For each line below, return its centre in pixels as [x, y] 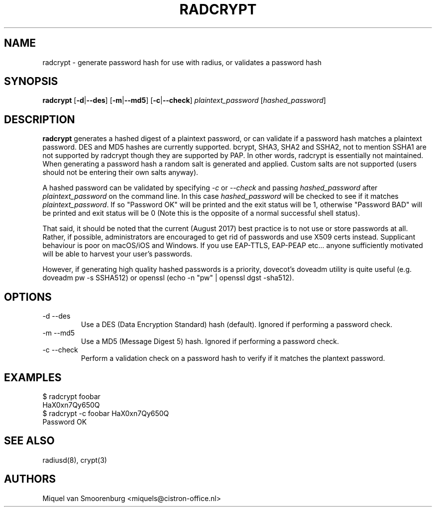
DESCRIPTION [40, 119]
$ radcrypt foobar [71, 396]
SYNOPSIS [31, 82]
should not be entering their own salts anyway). [120, 172]
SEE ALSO [29, 441]
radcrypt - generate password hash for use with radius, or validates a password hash [182, 62]
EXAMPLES [33, 377]
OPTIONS [28, 297]
